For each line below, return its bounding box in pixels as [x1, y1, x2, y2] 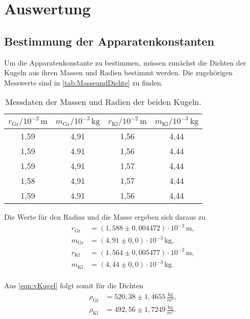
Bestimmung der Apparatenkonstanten [4, 33, 215, 49]
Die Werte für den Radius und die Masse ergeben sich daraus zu [4, 211, 206, 222]
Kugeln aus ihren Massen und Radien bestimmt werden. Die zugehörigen [4, 67, 233, 78]
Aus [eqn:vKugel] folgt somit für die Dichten [4, 280, 143, 291]
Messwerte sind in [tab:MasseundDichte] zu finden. [4, 77, 163, 88]
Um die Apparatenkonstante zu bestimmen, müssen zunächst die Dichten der [4, 57, 246, 68]
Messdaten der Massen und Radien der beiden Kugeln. [5, 96, 201, 108]
